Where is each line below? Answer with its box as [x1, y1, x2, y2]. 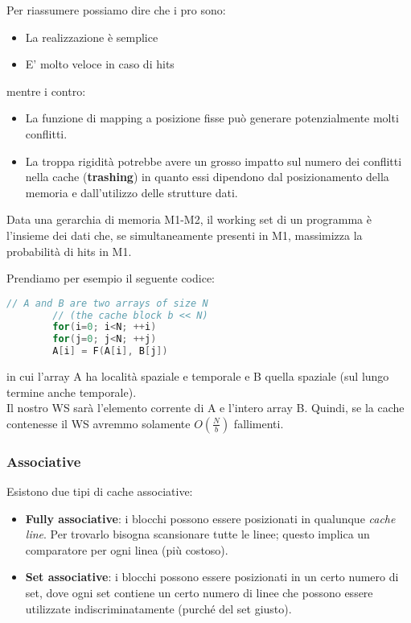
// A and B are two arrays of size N [6, 297, 208, 309]
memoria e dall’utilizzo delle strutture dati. [25, 184, 238, 200]
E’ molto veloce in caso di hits [25, 56, 175, 72]
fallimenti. [233, 415, 284, 431]
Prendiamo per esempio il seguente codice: [6, 270, 216, 287]
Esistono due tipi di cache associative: [6, 483, 193, 500]
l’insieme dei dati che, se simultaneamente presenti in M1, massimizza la [6, 226, 363, 243]
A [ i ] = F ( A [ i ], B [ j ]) [52, 345, 168, 357]
